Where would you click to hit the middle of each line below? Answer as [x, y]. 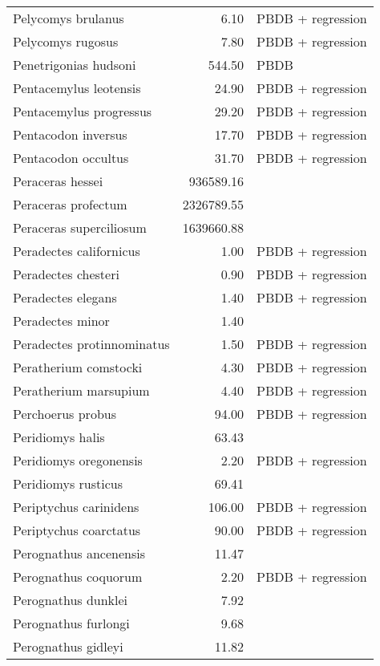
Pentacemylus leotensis [77, 88]
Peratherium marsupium [81, 390]
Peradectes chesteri [66, 274]
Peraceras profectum [70, 204]
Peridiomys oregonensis [78, 460]
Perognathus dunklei [71, 600]
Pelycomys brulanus [69, 18]
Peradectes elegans [65, 297]
